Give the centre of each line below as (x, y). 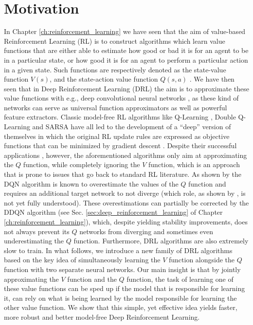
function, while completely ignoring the (81, 164)
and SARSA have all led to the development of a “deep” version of (132, 127)
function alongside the (202, 260)
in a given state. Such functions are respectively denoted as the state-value (115, 69)
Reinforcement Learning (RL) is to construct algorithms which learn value (115, 41)
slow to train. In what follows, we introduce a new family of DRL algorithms (118, 250)
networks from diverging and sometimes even (146, 231)
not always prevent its (37, 231)
